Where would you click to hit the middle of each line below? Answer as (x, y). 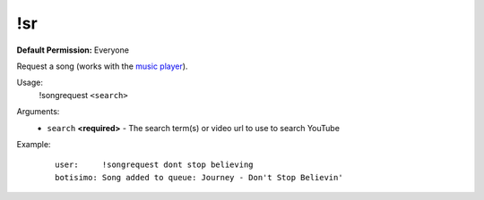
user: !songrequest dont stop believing (155, 165)
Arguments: (38, 112)
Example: (34, 144)
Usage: (30, 83)
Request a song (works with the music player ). (102, 66)
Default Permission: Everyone (73, 50)
